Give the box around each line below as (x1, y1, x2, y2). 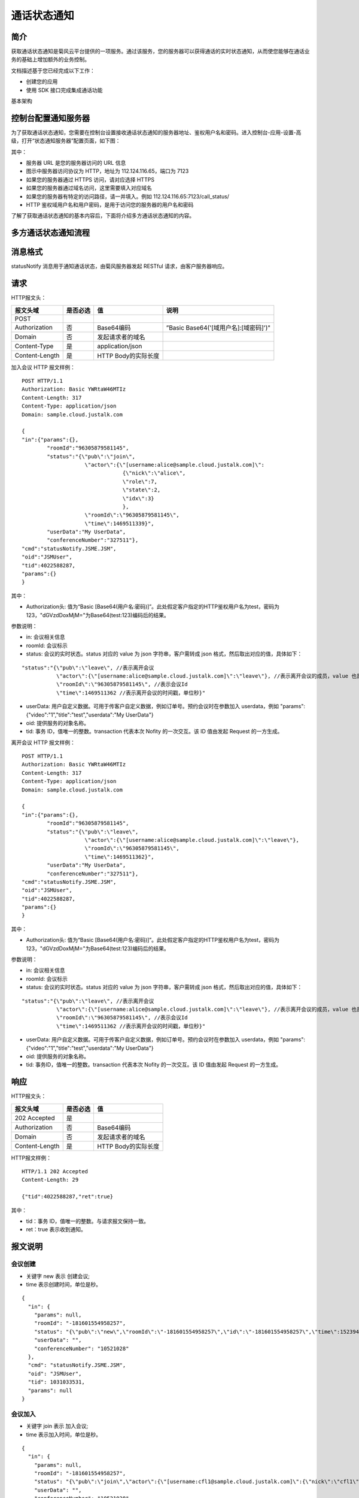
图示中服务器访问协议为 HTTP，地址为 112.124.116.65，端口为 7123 (26, 168, 189, 175)
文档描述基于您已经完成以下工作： (11, 67, 95, 74)
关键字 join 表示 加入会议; (26, 1423, 89, 1430)
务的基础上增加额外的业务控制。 (11, 56, 90, 63)
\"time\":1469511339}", (84, 520, 155, 527)
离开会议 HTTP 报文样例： (11, 739, 76, 746)
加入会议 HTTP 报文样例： (11, 363, 76, 371)
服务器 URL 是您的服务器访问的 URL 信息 (26, 159, 126, 167)
